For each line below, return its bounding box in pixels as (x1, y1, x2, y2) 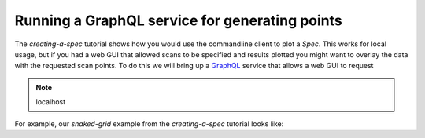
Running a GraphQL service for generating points (14, 12, 342, 29)
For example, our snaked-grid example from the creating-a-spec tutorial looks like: (14, 118, 284, 129)
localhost (35, 97, 66, 107)
